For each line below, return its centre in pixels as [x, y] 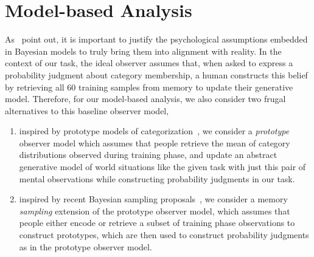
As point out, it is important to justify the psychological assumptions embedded [156, 39]
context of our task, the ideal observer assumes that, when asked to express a [149, 63]
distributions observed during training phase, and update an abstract [148, 155]
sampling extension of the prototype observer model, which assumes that [155, 211]
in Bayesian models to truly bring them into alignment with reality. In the [143, 51]
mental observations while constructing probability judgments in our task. [157, 178]
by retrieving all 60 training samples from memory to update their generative [149, 87]
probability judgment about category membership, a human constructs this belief [156, 74]
